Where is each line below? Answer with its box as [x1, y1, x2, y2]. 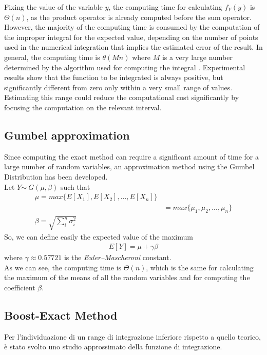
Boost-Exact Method [4, 307, 118, 323]
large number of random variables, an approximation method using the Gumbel [4, 161, 255, 172]
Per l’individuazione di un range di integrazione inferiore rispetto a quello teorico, [4, 331, 261, 342]
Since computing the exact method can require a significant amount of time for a [4, 151, 259, 162]
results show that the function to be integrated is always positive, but [4, 72, 223, 83]
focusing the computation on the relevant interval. [4, 102, 162, 112]
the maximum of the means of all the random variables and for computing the [4, 272, 250, 283]
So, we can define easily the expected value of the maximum [4, 231, 193, 242]
